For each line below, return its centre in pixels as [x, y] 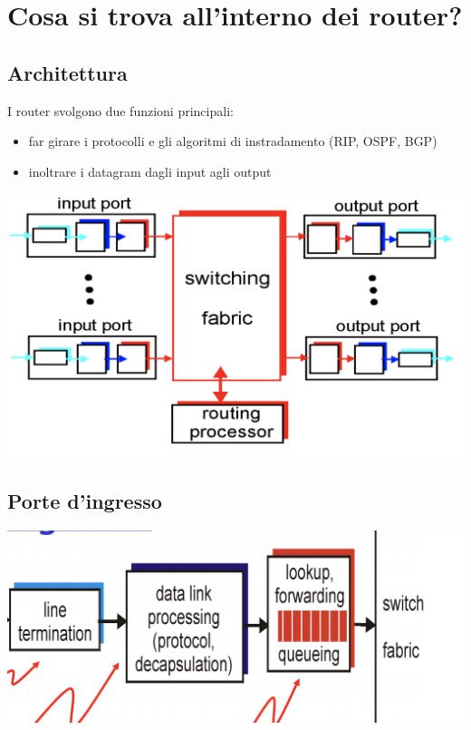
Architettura [67, 72]
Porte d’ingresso [85, 500]
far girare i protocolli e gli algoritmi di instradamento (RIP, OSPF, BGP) [233, 141]
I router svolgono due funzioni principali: [120, 110]
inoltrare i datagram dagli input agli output [150, 171]
